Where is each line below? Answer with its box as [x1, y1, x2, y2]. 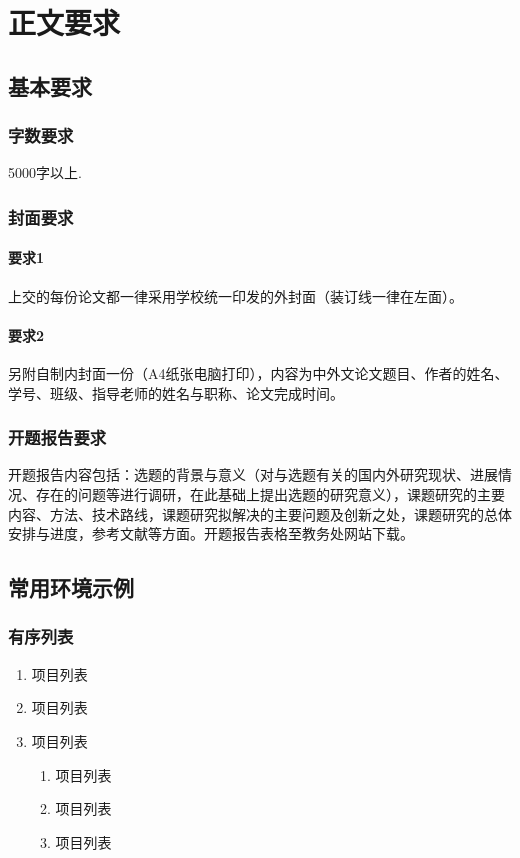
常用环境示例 [8, 572, 134, 603]
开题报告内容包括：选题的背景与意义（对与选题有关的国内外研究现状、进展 [8, 464, 498, 485]
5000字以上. [8, 162, 82, 183]
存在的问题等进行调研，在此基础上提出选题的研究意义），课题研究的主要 [35, 484, 505, 504]
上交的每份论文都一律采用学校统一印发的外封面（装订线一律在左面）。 [8, 285, 463, 306]
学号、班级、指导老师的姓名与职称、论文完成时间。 [8, 382, 344, 403]
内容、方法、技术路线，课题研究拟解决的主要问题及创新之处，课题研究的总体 [8, 503, 512, 524]
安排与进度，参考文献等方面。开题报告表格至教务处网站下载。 [8, 523, 414, 544]
